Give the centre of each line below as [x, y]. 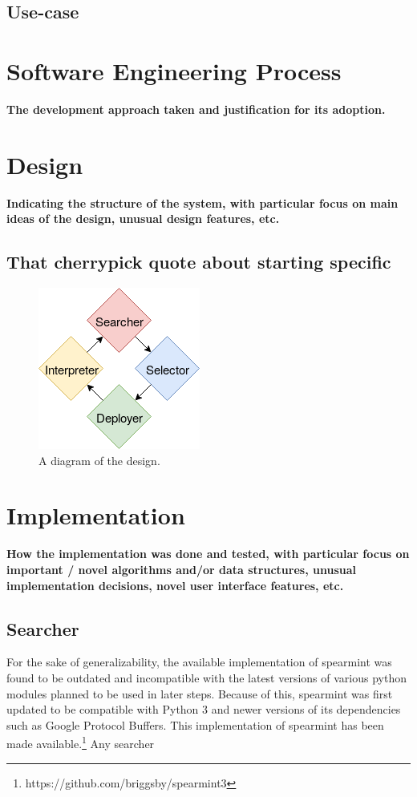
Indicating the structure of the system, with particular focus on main [202, 202]
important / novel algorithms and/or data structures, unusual [181, 569]
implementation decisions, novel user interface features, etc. [175, 585]
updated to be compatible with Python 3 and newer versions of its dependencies [204, 709]
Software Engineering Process [174, 70]
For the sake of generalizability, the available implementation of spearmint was [199, 662]
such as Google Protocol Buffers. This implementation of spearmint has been [195, 724]
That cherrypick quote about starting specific [199, 262]
